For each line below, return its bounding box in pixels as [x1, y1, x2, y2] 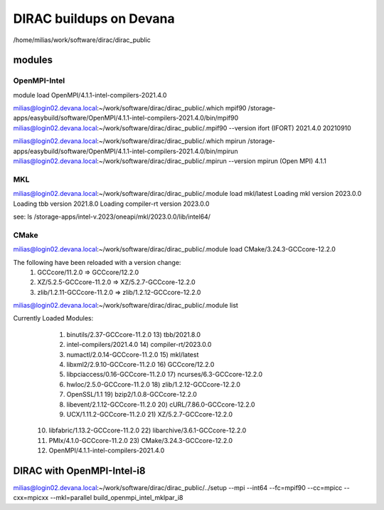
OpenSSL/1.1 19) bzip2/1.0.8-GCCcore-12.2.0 [66, 390, 197, 399]
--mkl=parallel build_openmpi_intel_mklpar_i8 [50, 494, 184, 502]
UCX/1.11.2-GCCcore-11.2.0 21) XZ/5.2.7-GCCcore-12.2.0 [66, 410, 233, 418]
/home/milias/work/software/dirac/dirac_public [13, 36, 151, 44]
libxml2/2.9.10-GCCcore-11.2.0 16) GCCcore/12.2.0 [66, 360, 215, 369]
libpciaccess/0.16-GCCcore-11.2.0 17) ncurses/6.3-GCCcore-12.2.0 [66, 370, 263, 379]
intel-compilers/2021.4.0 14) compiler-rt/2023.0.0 [66, 340, 212, 349]
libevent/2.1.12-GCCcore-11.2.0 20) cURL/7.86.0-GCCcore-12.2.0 [66, 400, 255, 409]
